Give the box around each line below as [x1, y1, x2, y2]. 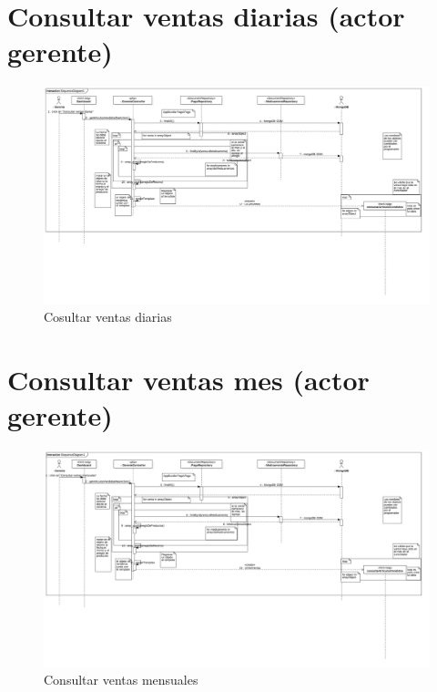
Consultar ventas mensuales [44, 670, 198, 689]
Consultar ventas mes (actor [7, 360, 370, 398]
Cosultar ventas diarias [44, 306, 172, 325]
